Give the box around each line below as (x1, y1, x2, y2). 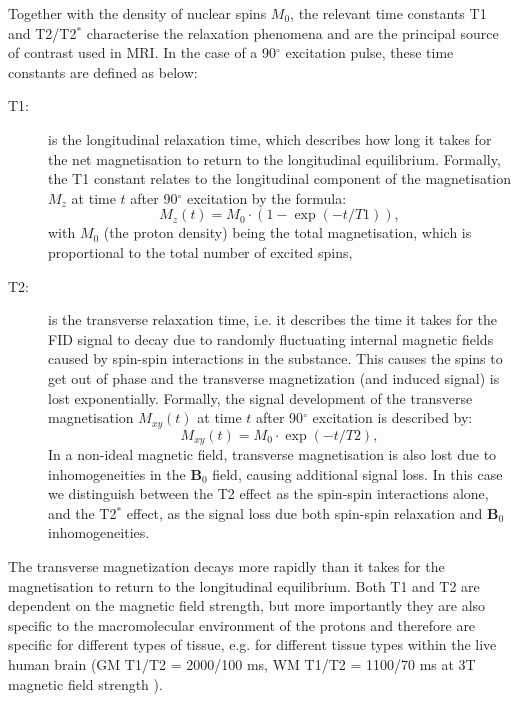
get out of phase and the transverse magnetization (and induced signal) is (48, 367, 500, 388)
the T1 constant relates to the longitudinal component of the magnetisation (48, 168, 512, 189)
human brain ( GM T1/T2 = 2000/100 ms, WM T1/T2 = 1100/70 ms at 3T (8, 653, 476, 674)
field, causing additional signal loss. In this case (212, 463, 503, 484)
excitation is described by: (312, 407, 473, 428)
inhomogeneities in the (48, 463, 186, 484)
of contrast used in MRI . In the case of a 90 (8, 42, 277, 63)
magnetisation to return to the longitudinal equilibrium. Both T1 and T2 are (8, 575, 480, 596)
